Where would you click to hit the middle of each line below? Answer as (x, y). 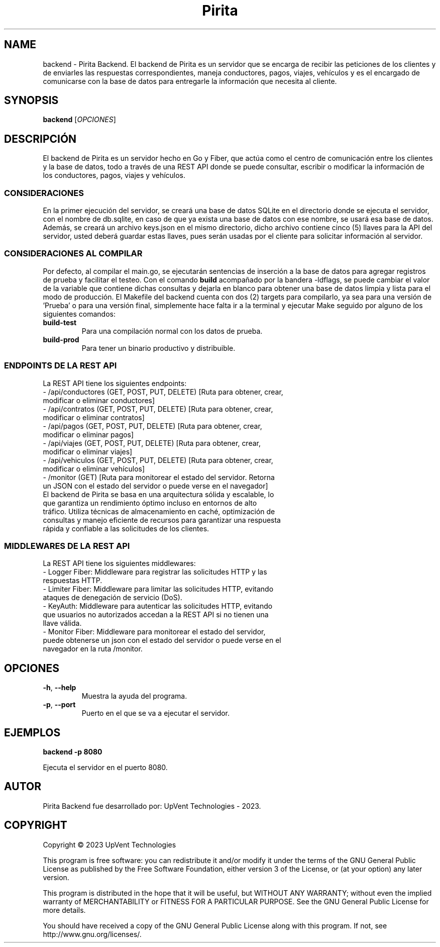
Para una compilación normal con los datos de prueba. (172, 331)
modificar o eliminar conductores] (99, 400)
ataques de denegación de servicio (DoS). (113, 598)
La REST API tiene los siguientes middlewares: (119, 563)
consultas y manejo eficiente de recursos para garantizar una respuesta (162, 520)
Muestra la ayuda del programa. (134, 696)
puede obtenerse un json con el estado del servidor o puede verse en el (162, 640)
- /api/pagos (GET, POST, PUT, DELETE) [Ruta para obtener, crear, (152, 426)
